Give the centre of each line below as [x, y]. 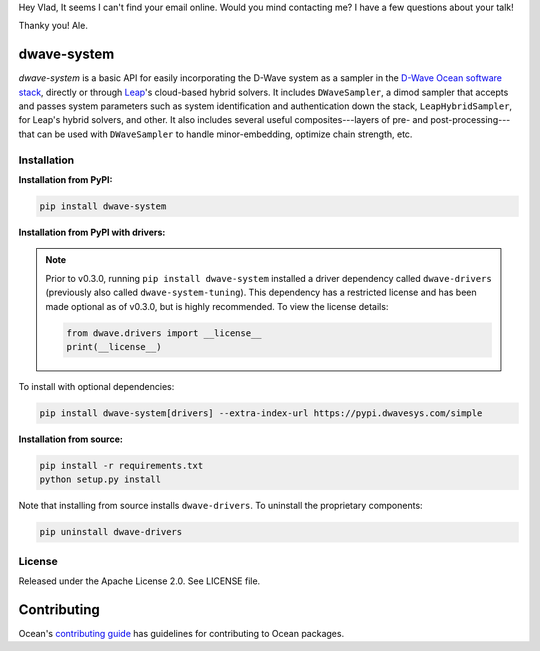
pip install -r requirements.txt [121, 465]
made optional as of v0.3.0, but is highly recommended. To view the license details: [217, 306]
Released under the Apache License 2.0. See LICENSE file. [139, 581]
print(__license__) [114, 346]
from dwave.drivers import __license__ [164, 333]
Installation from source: [71, 439]
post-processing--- [470, 120]
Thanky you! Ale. [53, 26]
